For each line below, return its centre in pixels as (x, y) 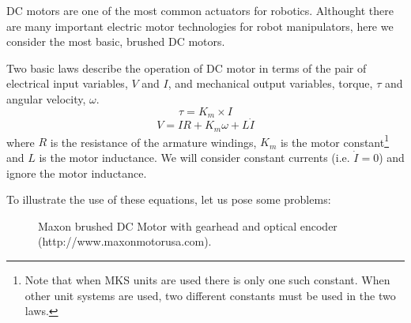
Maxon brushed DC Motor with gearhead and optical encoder (188, 225)
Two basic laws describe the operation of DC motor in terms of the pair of (187, 68)
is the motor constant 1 (335, 141)
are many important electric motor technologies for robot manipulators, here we (200, 26)
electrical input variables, (67, 83)
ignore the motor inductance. (77, 173)
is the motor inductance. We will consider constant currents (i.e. (194, 157)
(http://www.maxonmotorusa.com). (125, 241)
